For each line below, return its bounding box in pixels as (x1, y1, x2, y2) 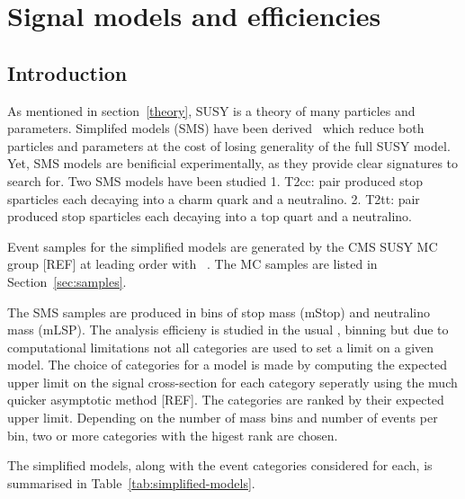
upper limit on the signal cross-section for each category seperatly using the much (7, 372, 458, 391)
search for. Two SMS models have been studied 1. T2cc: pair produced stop (7, 171, 424, 190)
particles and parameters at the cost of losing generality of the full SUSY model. (7, 136, 451, 155)
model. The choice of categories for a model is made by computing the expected (7, 355, 448, 374)
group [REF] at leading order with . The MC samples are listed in (7, 254, 378, 273)
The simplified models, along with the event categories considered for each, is (7, 456, 433, 475)
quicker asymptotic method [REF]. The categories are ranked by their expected (7, 390, 444, 409)
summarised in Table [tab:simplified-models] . (7, 473, 255, 492)
